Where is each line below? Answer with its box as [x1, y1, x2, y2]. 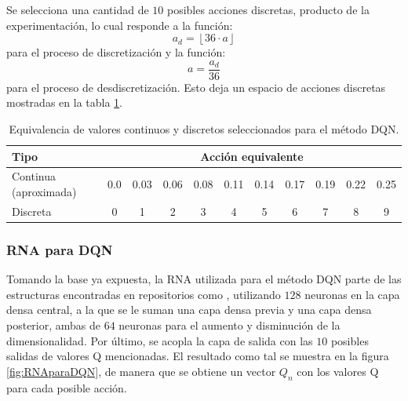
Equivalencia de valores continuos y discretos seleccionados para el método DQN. [9, 121, 399, 137]
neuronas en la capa [304, 286, 400, 302]
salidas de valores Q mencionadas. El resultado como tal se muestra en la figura [6, 348, 389, 364]
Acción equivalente [200, 148, 304, 164]
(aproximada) [12, 184, 77, 200]
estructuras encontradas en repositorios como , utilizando [6, 286, 281, 302]
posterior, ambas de [6, 317, 101, 333]
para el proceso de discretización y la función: [6, 44, 226, 60]
